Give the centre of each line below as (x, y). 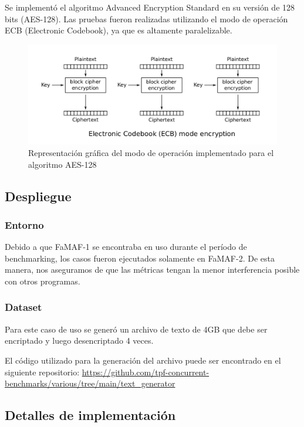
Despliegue (38, 196)
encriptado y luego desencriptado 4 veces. (79, 340)
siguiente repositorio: (42, 372)
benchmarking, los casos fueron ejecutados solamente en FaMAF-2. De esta (140, 258)
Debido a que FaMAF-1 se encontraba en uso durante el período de (126, 247)
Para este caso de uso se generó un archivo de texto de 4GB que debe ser (136, 329)
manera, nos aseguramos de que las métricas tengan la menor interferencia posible (152, 270)
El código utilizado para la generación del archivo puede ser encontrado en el (143, 360)
